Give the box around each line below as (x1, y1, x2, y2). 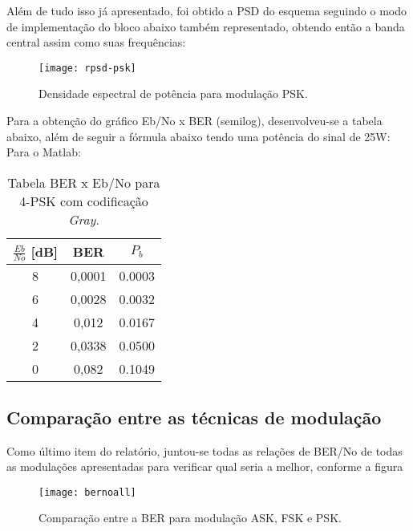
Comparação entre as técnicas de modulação (6, 404, 382, 429)
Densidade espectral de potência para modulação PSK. (38, 85, 308, 102)
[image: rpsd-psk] (38, 62, 136, 74)
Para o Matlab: (6, 144, 81, 160)
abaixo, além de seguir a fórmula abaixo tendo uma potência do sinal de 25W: (6, 128, 391, 144)
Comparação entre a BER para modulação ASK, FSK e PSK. (38, 509, 342, 526)
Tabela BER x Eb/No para (7, 172, 160, 192)
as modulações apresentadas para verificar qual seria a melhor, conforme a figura (6, 458, 403, 475)
